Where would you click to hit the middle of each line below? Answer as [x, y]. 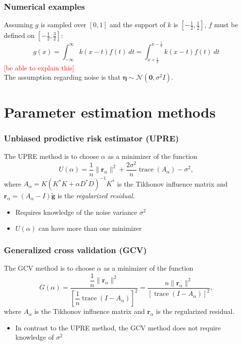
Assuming [18, 25]
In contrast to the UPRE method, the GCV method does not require [118, 327]
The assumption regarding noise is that [62, 77]
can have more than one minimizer [90, 228]
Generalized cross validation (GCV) [76, 250]
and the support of [138, 25]
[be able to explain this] [39, 67]
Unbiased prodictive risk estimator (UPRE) [92, 138]
